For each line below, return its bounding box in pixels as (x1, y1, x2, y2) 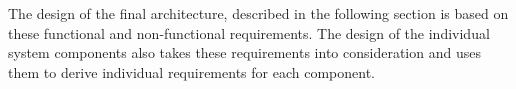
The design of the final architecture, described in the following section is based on (8, 3, 509, 23)
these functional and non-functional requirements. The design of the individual (8, 22, 490, 43)
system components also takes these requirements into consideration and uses (8, 42, 481, 63)
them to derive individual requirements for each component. (8, 61, 375, 82)
